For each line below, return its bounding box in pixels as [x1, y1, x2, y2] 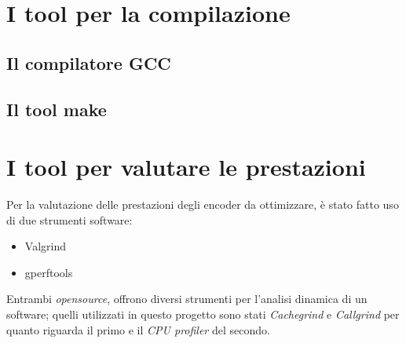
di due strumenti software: [6, 211, 133, 228]
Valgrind [24, 238, 66, 254]
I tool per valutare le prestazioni [6, 151, 366, 183]
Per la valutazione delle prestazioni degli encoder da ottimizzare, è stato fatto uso [6, 196, 399, 213]
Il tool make [6, 97, 107, 121]
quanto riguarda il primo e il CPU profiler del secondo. [6, 321, 270, 338]
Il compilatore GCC [6, 50, 171, 75]
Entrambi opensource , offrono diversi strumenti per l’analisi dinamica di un [6, 290, 368, 307]
